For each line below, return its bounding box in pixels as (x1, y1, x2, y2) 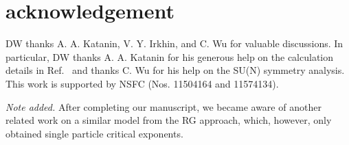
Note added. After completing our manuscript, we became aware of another (5, 99, 322, 114)
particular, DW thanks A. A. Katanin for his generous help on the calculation (5, 49, 334, 64)
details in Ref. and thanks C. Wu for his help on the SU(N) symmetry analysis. (5, 63, 345, 77)
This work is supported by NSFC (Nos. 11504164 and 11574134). (5, 76, 279, 90)
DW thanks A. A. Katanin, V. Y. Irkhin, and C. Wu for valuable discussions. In (5, 36, 344, 51)
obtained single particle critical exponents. (5, 126, 183, 140)
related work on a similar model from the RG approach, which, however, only (5, 113, 332, 127)
